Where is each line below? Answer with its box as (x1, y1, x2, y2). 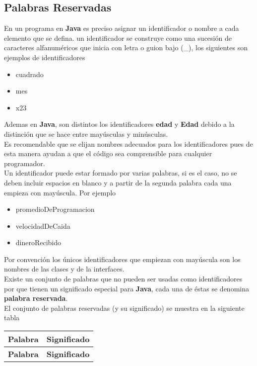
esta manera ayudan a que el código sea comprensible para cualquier (4, 148, 212, 159)
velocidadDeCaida (15, 220, 70, 231)
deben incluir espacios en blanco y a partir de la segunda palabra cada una (4, 177, 232, 187)
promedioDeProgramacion (15, 204, 95, 214)
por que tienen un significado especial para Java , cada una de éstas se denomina (4, 283, 249, 293)
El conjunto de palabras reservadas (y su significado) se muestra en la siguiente (4, 302, 245, 313)
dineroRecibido (15, 237, 62, 248)
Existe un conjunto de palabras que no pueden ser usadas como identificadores (4, 274, 243, 284)
